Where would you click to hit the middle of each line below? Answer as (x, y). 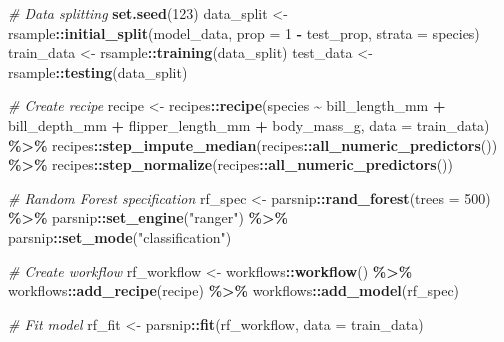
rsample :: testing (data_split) (98, 71)
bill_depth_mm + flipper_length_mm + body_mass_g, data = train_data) (249, 124)
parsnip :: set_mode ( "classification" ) (120, 236)
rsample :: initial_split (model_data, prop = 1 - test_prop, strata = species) (244, 32)
